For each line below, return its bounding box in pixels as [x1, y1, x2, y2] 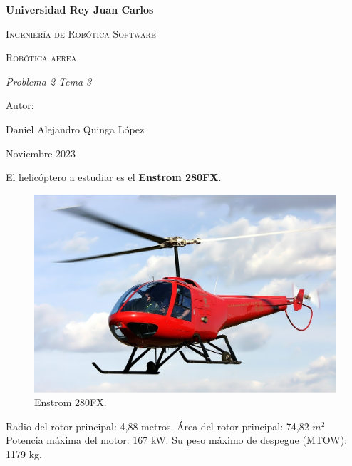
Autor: [6, 98, 34, 113]
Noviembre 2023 [6, 145, 76, 160]
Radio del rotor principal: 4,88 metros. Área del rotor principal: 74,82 [6, 418, 309, 433]
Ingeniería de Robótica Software [6, 26, 156, 41]
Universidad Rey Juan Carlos [6, 2, 154, 16]
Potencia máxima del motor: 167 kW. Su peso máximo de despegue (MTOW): [6, 433, 348, 447]
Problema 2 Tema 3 [6, 73, 92, 88]
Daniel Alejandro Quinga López [6, 121, 145, 136]
